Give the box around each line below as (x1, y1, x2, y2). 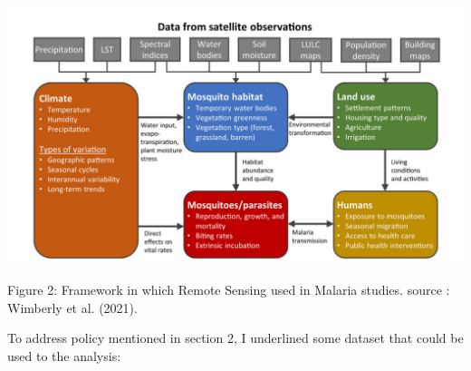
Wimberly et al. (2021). (7, 298, 138, 317)
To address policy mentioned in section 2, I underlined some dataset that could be (7, 328, 464, 347)
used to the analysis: (7, 346, 121, 365)
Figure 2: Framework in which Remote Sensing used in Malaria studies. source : (7, 280, 450, 299)
